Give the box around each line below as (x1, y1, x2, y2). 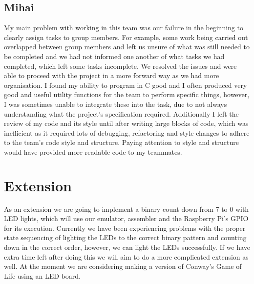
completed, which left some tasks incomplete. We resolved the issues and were (4, 61, 237, 71)
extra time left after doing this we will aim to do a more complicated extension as (4, 251, 249, 262)
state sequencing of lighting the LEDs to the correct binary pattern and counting (4, 232, 247, 243)
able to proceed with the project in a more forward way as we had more (4, 70, 219, 81)
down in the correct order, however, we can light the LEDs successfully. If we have (4, 242, 250, 252)
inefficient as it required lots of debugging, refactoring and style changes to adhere (4, 127, 250, 138)
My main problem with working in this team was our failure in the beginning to (4, 22, 243, 33)
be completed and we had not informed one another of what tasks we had (4, 51, 225, 61)
